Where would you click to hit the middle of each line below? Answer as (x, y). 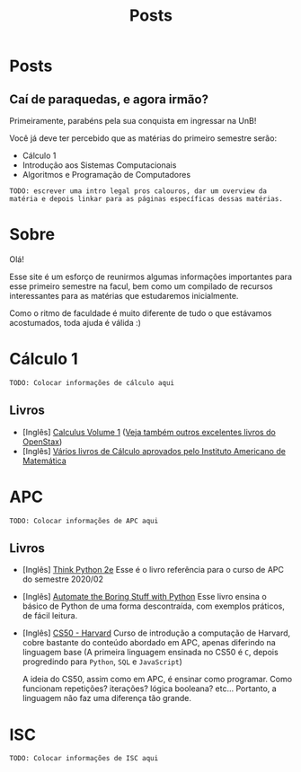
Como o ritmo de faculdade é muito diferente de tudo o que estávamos (141, 313)
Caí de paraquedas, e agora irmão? (109, 99)
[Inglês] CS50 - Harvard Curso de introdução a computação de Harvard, (156, 633)
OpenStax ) (42, 442)
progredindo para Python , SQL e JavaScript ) (102, 662)
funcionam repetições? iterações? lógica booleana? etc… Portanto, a (149, 689)
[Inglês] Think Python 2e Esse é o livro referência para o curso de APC (153, 570)
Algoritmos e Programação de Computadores (106, 175)
